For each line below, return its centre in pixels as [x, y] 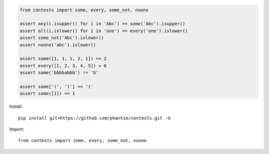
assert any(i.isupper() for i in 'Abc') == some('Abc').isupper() [102, 24]
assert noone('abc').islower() [58, 45]
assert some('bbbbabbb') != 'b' [59, 73]
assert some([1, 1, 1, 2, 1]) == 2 [63, 59]
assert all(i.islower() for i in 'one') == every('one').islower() [104, 31]
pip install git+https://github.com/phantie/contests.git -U [94, 118]
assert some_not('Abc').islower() [62, 38]
